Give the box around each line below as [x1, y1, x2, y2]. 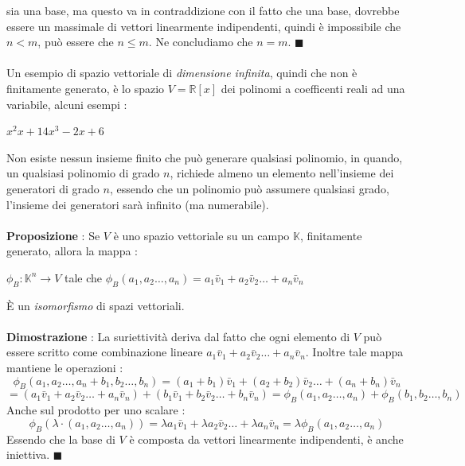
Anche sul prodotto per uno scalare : [6, 402, 186, 418]
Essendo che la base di [6, 430, 115, 447]
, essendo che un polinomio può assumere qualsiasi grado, [109, 180, 389, 196]
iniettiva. [6, 446, 50, 463]
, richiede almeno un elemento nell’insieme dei [170, 165, 394, 181]
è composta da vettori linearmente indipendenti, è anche [129, 430, 404, 447]
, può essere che [37, 33, 114, 50]
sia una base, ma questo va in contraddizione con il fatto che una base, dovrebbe [6, 2, 400, 18]
